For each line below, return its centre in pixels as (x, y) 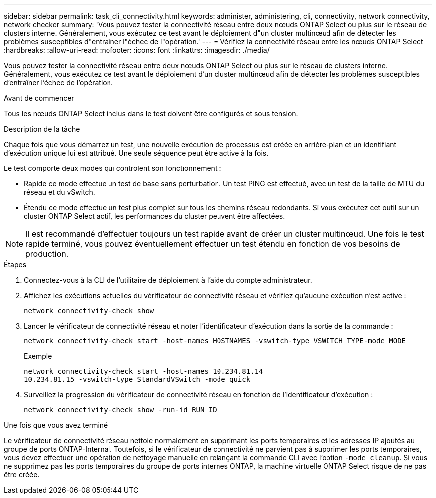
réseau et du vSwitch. (59, 192)
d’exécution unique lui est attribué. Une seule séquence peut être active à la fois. (136, 153)
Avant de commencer (39, 98)
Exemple (38, 356)
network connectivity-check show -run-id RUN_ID (120, 410)
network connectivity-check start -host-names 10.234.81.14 (144, 371)
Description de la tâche (42, 129)
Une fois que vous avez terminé (56, 425)
